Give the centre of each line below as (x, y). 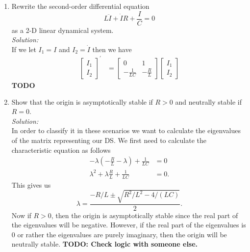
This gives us (31, 184)
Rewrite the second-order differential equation (80, 6)
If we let (24, 49)
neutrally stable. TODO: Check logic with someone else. (105, 244)
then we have (112, 49)
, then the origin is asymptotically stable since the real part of (145, 215)
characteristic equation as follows (61, 150)
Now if (21, 215)
